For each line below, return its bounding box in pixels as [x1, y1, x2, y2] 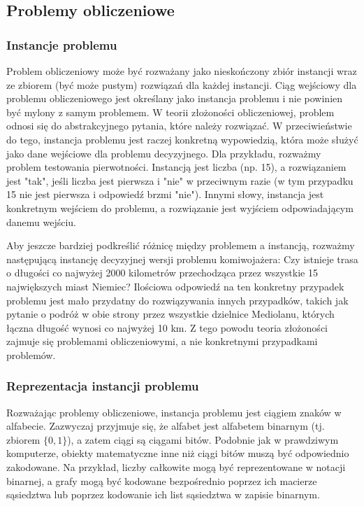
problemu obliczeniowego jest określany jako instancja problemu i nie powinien [6, 91, 343, 106]
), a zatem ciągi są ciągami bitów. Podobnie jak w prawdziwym [67, 432, 339, 447]
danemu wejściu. [6, 214, 77, 229]
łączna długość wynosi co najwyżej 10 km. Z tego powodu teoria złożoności [6, 320, 328, 335]
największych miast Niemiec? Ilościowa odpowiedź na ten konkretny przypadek [6, 279, 344, 293]
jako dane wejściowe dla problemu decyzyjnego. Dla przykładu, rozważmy [6, 146, 321, 160]
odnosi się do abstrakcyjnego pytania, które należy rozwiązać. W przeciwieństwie [6, 118, 352, 133]
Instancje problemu [6, 36, 117, 53]
